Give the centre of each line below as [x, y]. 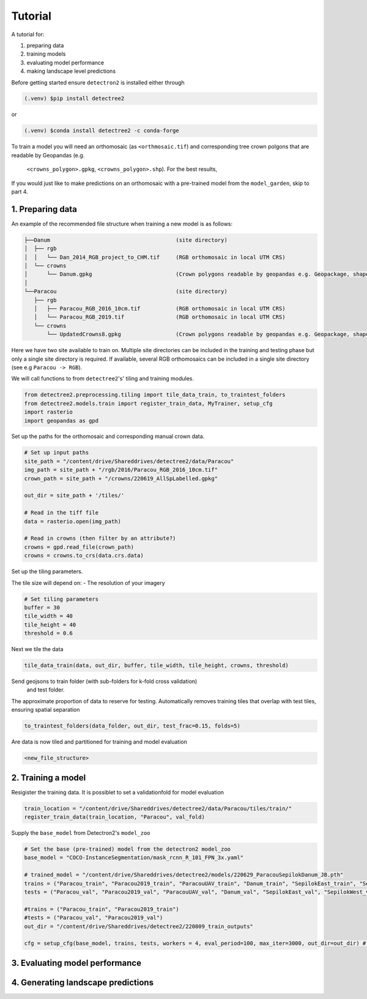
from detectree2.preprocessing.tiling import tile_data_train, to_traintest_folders [155, 395]
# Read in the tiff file [61, 513]
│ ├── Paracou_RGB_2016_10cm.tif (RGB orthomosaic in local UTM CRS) [160, 309]
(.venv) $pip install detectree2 [74, 99]
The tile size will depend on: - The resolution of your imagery [88, 582]
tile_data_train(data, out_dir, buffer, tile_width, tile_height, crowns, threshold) [156, 665]
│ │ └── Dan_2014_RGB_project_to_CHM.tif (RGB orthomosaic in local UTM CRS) [155, 257]
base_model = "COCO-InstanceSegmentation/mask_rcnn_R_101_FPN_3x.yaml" [134, 858]
